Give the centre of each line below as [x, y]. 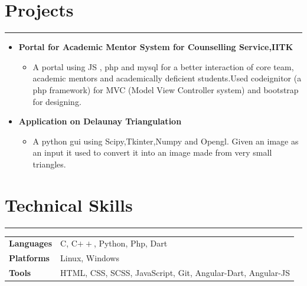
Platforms [29, 258]
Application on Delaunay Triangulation [100, 121]
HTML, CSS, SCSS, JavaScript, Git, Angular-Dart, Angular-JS [175, 273]
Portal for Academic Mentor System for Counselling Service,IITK [156, 47]
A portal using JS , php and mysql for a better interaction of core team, [163, 66]
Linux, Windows [90, 258]
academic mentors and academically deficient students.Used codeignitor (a [167, 78]
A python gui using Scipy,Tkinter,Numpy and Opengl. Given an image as [166, 141]
